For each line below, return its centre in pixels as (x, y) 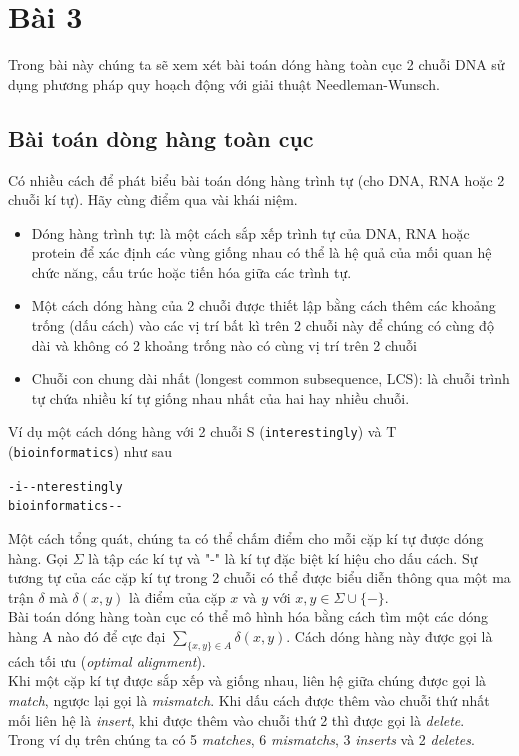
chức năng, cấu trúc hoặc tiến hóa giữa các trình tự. (191, 271)
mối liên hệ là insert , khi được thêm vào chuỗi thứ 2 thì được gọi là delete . (236, 719)
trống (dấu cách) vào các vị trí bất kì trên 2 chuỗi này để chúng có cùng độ (262, 325)
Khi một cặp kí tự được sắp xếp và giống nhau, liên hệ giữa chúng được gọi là (247, 680)
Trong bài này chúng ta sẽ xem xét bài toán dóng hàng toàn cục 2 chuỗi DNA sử (256, 64)
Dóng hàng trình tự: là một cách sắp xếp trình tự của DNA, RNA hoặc (250, 232)
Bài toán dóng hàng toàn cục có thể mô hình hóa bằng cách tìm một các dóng (248, 616)
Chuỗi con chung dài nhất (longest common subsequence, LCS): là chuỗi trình (270, 378)
